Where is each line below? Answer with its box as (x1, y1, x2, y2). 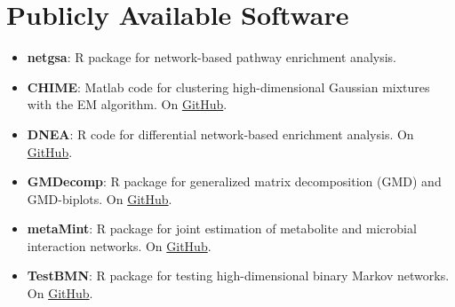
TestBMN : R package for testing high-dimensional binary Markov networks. (27, 266, 450, 285)
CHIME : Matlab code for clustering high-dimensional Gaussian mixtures (27, 77, 430, 96)
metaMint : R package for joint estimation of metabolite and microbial (27, 219, 417, 238)
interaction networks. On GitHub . (27, 236, 212, 255)
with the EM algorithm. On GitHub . (27, 95, 227, 114)
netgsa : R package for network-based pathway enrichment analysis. (27, 48, 396, 67)
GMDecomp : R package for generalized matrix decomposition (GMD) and (27, 172, 442, 191)
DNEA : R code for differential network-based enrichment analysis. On (27, 124, 414, 143)
